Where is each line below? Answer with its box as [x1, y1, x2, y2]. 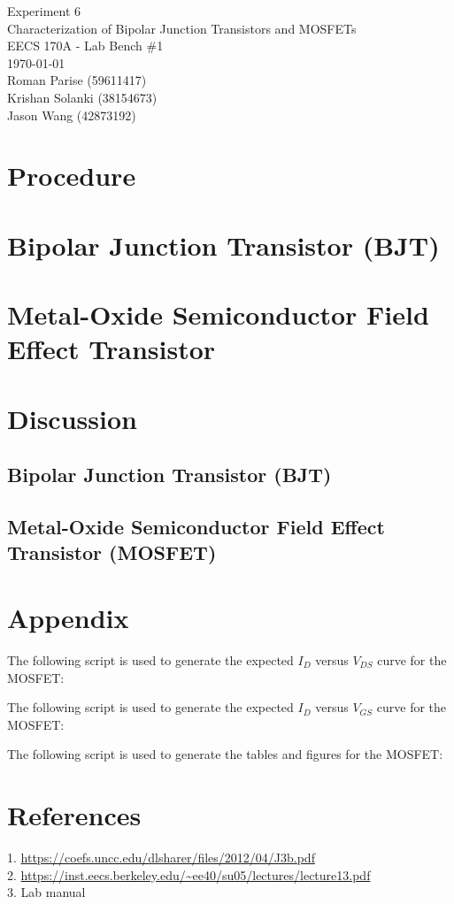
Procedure [7, 157, 136, 194]
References [7, 797, 142, 833]
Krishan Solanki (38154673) [7, 88, 158, 106]
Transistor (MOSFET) [7, 539, 217, 566]
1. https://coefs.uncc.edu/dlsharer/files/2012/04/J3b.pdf [7, 848, 315, 867]
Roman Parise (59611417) [7, 71, 147, 89]
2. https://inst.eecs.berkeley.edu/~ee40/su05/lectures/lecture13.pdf [7, 865, 371, 884]
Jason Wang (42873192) [7, 105, 136, 124]
